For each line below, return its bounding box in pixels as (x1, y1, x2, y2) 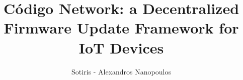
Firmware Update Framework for (4, 17, 239, 38)
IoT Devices (78, 37, 164, 57)
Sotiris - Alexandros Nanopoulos (71, 66, 171, 76)
